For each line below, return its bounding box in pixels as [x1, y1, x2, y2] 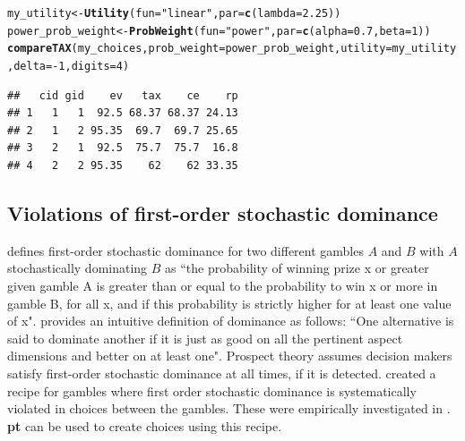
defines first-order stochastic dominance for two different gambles [7, 241, 364, 259]
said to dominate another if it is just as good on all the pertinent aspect [7, 328, 403, 347]
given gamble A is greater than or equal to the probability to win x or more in [7, 276, 438, 294]
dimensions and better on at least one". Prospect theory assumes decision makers [7, 346, 452, 365]
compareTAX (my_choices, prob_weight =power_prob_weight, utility [7, 42, 386, 55]
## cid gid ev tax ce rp [7, 89, 238, 102]
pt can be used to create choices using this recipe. [7, 416, 282, 435]
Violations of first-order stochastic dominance [7, 199, 438, 226]
